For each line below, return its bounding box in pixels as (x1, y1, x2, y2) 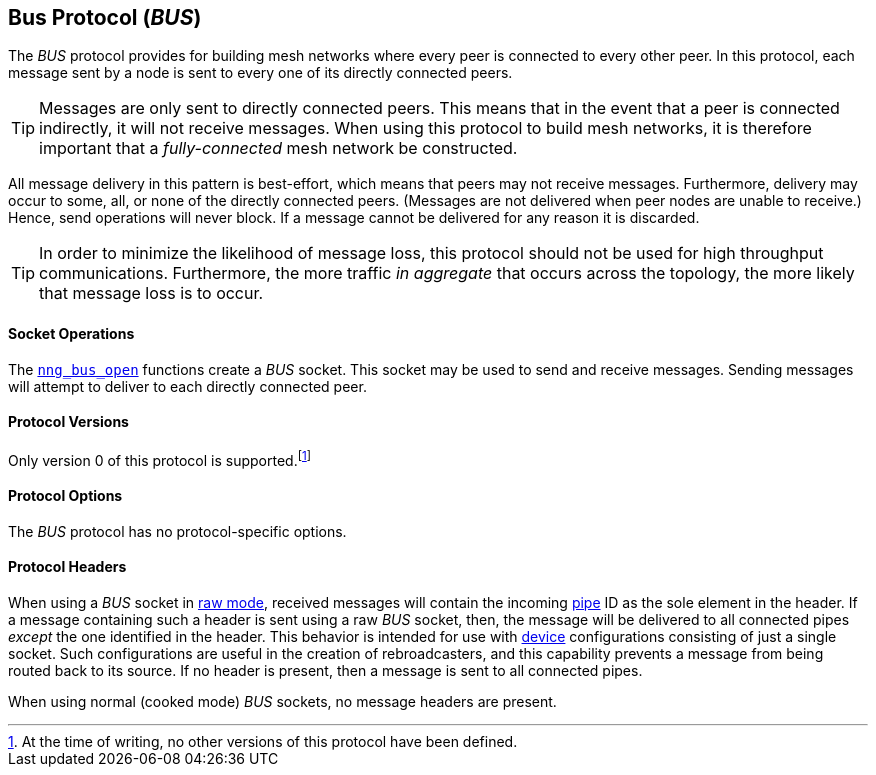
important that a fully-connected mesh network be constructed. (39, 138, 518, 159)
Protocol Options (8, 487, 123, 505)
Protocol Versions (8, 413, 129, 431)
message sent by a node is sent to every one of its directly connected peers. (8, 64, 513, 82)
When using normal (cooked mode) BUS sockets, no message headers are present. (8, 692, 557, 710)
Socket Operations (8, 325, 135, 343)
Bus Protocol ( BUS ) (8, 5, 202, 30)
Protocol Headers (8, 558, 127, 576)
